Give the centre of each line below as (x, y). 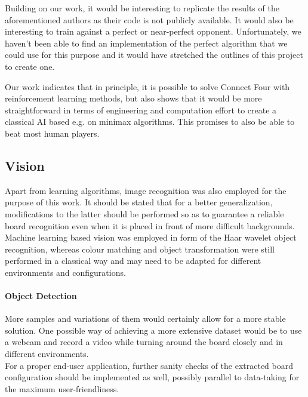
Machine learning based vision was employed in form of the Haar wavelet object (151, 237)
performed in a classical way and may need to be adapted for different (133, 261)
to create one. (30, 66)
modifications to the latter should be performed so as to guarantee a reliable (144, 213)
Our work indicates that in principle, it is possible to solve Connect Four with (147, 86)
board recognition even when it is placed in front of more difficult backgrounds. (150, 225)
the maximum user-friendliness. (62, 388)
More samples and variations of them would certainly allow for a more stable (145, 318)
